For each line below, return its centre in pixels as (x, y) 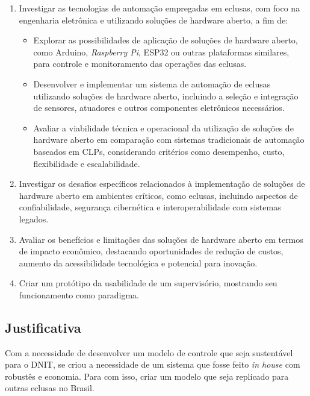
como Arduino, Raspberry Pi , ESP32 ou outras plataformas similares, (161, 52)
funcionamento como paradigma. (79, 294)
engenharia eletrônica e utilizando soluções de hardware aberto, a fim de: (153, 20)
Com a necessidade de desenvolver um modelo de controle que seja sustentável (149, 352)
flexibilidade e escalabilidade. (87, 163)
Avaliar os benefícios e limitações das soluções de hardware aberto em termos (161, 239)
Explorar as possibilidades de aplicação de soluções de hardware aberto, (166, 40)
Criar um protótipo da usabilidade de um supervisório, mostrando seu (148, 283)
